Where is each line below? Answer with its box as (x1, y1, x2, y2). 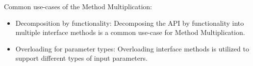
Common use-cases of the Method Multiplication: (4, 1, 152, 11)
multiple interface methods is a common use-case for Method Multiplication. (15, 27, 245, 37)
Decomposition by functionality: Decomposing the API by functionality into (15, 17, 244, 28)
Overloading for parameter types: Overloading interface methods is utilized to (15, 43, 249, 53)
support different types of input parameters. (15, 53, 148, 63)
